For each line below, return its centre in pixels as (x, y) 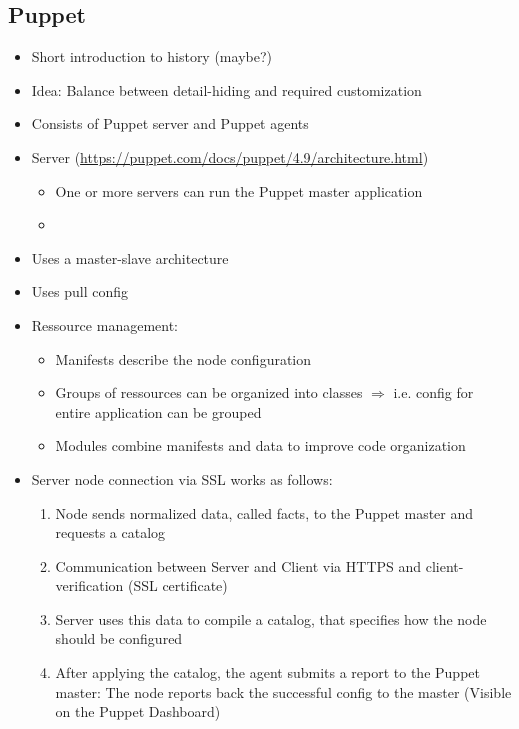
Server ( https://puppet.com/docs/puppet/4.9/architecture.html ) (230, 156)
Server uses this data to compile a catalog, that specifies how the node (271, 618)
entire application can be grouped (158, 411)
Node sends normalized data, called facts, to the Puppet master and (264, 512)
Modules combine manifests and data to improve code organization (260, 445)
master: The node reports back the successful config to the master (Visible (283, 691)
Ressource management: (104, 324)
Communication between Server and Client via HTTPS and (238, 565)
